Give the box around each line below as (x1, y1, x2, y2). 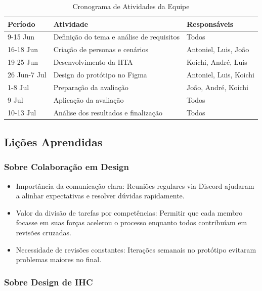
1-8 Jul (8, 81, 29, 92)
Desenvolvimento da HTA (53, 57, 133, 67)
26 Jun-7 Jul (8, 69, 47, 79)
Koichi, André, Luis (186, 57, 247, 67)
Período (8, 18, 35, 29)
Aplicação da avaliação (53, 94, 124, 105)
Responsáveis (186, 18, 234, 29)
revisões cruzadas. (16, 227, 71, 237)
